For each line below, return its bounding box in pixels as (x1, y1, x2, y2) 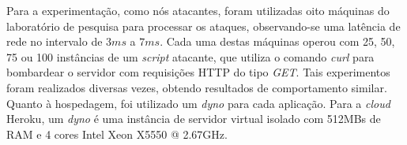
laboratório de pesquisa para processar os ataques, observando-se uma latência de (6, 17, 401, 34)
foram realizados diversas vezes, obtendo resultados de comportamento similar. (6, 79, 387, 95)
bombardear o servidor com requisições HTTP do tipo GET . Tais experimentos (6, 64, 390, 80)
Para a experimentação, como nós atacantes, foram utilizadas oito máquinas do (6, 2, 390, 18)
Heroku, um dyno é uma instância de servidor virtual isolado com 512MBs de (6, 110, 381, 127)
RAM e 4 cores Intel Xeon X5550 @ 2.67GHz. (6, 125, 228, 142)
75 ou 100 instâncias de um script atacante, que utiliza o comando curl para (6, 48, 375, 65)
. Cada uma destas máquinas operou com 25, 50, (160, 33, 395, 50)
